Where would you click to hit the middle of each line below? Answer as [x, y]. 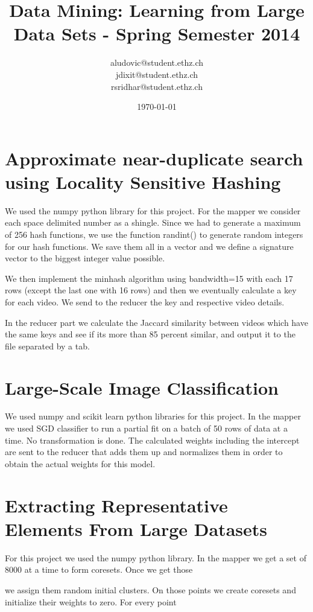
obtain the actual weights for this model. [80, 463]
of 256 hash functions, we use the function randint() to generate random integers [154, 234]
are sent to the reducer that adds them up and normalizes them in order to [144, 452]
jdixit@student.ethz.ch [157, 74]
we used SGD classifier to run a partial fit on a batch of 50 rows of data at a [146, 428]
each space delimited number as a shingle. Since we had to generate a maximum [153, 222]
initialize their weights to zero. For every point [91, 601]
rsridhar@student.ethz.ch [157, 86]
